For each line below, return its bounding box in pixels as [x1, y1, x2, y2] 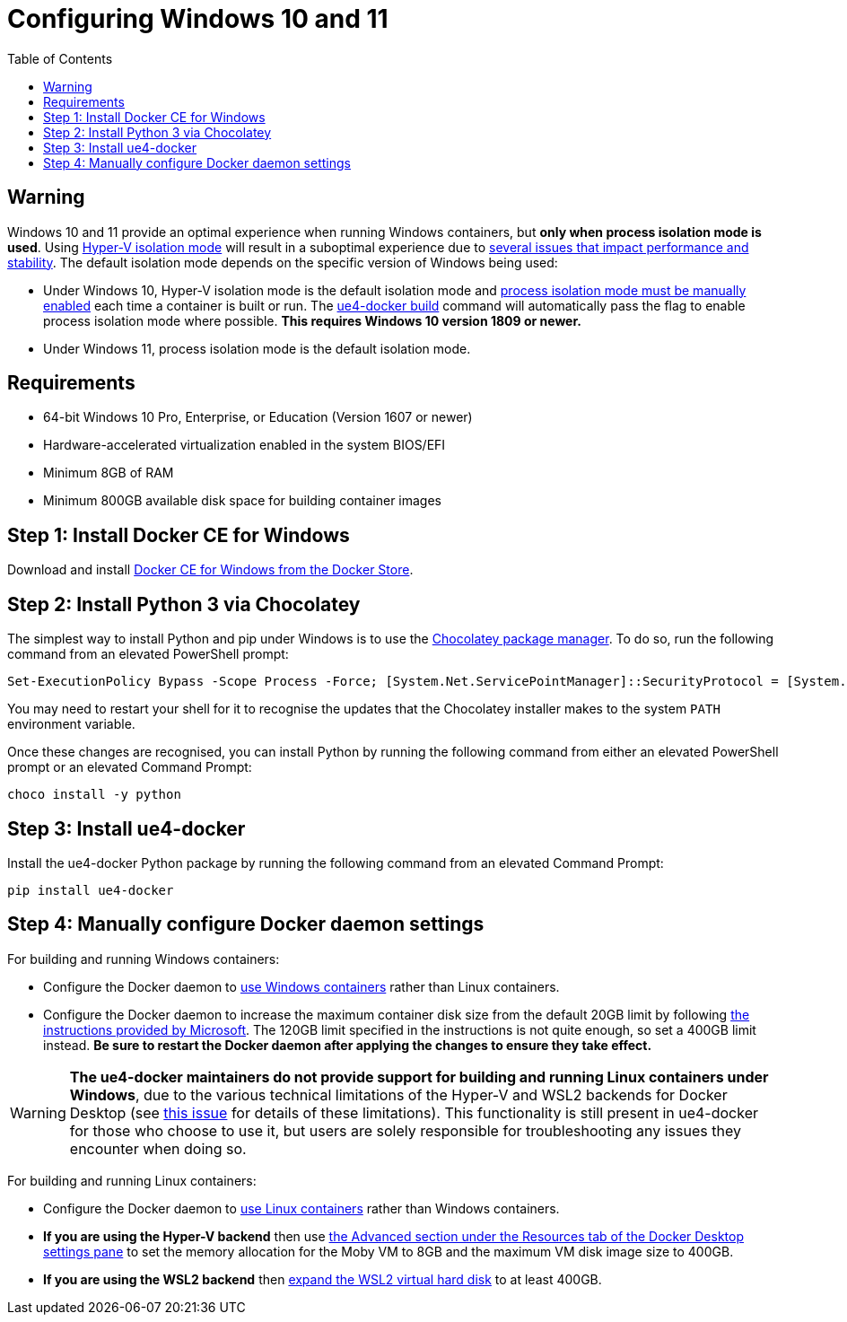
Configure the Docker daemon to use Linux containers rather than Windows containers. [43, 1200, 560, 1216]
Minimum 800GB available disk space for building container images [43, 493, 441, 509]
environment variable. [7, 716, 135, 732]
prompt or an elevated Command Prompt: [7, 759, 252, 775]
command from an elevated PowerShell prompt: [7, 646, 289, 662]
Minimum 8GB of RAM [43, 465, 174, 481]
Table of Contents [7, 50, 113, 66]
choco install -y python [7, 787, 181, 802]
